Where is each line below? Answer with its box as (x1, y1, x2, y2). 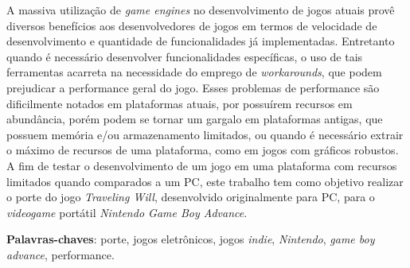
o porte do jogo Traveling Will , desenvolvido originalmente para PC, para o (6, 188, 375, 205)
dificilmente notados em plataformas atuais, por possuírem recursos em (6, 95, 353, 111)
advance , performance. (6, 246, 115, 262)
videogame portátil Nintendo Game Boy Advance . (6, 204, 248, 220)
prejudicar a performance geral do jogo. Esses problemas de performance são (6, 79, 380, 95)
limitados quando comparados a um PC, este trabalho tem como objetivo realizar (6, 173, 404, 189)
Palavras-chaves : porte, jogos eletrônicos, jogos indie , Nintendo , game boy (6, 231, 375, 247)
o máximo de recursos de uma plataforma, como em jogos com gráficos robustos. (6, 142, 399, 158)
